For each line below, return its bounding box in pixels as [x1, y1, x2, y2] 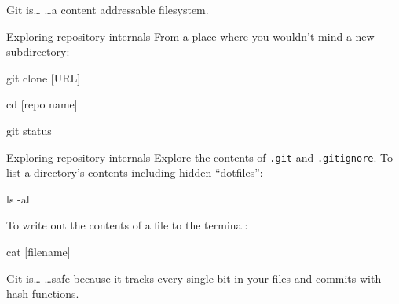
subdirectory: [6, 43, 70, 60]
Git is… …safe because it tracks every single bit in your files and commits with [6, 269, 382, 286]
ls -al [6, 190, 30, 207]
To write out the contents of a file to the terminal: [6, 217, 248, 233]
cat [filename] [6, 244, 71, 259]
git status [6, 122, 52, 138]
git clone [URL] [6, 69, 81, 86]
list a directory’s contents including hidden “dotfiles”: [6, 164, 263, 181]
